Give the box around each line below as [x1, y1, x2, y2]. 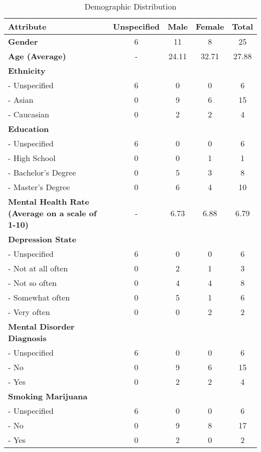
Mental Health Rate [8, 196, 89, 207]
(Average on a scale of [8, 207, 97, 219]
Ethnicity [8, 65, 46, 76]
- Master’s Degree [8, 181, 70, 193]
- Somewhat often [8, 291, 70, 303]
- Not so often [8, 277, 57, 288]
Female [196, 21, 224, 32]
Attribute [8, 21, 47, 32]
